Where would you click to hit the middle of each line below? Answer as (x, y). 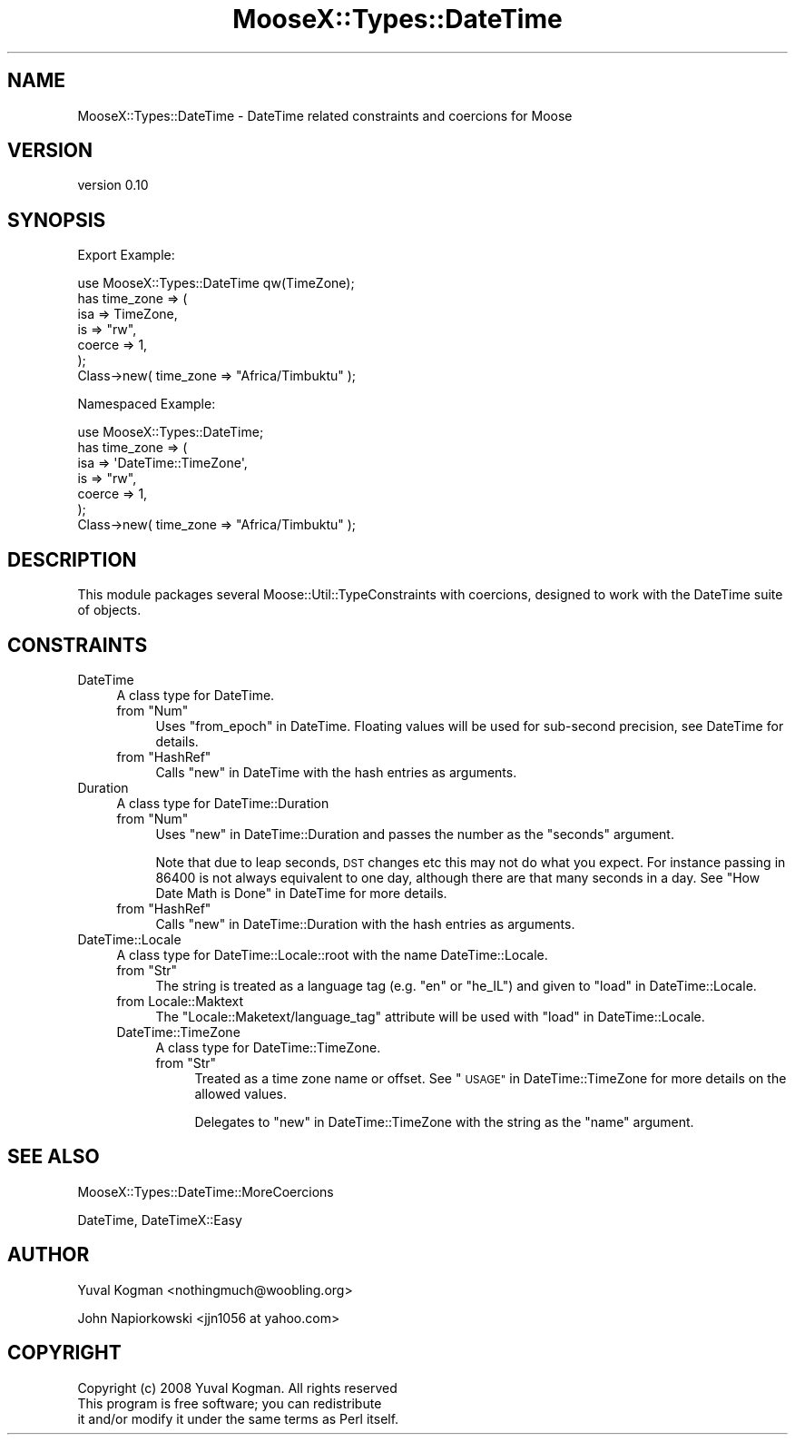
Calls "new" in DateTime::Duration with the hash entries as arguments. (365, 923)
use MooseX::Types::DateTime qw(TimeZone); (216, 283)
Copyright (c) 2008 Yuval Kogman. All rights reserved (237, 1388)
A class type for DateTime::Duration (223, 803)
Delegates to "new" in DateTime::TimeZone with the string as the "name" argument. (444, 1121)
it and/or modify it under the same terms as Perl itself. (238, 1418)
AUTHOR (49, 1255)
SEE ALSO (54, 1157)
